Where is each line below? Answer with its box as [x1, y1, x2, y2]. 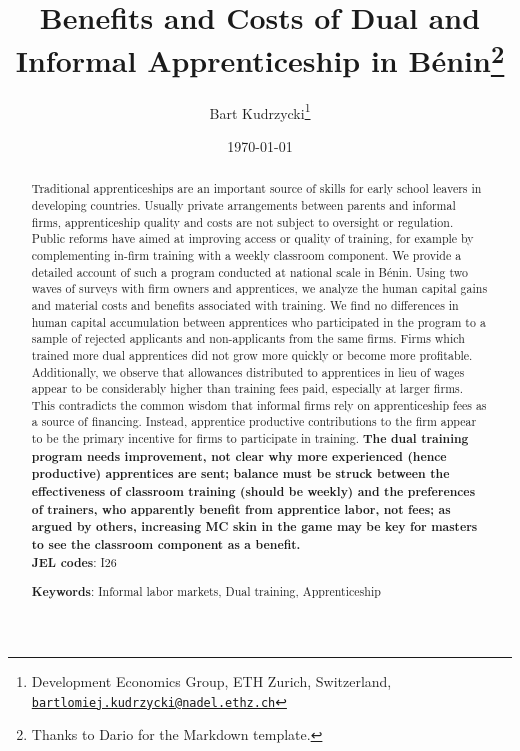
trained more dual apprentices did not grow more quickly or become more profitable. [31, 346, 473, 363]
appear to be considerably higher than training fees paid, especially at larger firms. [31, 380, 464, 397]
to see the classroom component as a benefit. [31, 536, 301, 554]
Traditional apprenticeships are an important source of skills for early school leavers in [31, 180, 482, 197]
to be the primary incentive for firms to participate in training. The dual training [31, 430, 469, 448]
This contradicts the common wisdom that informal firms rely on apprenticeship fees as [31, 396, 487, 413]
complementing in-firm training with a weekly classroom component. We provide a [31, 246, 462, 263]
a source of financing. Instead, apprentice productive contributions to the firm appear [31, 413, 477, 430]
